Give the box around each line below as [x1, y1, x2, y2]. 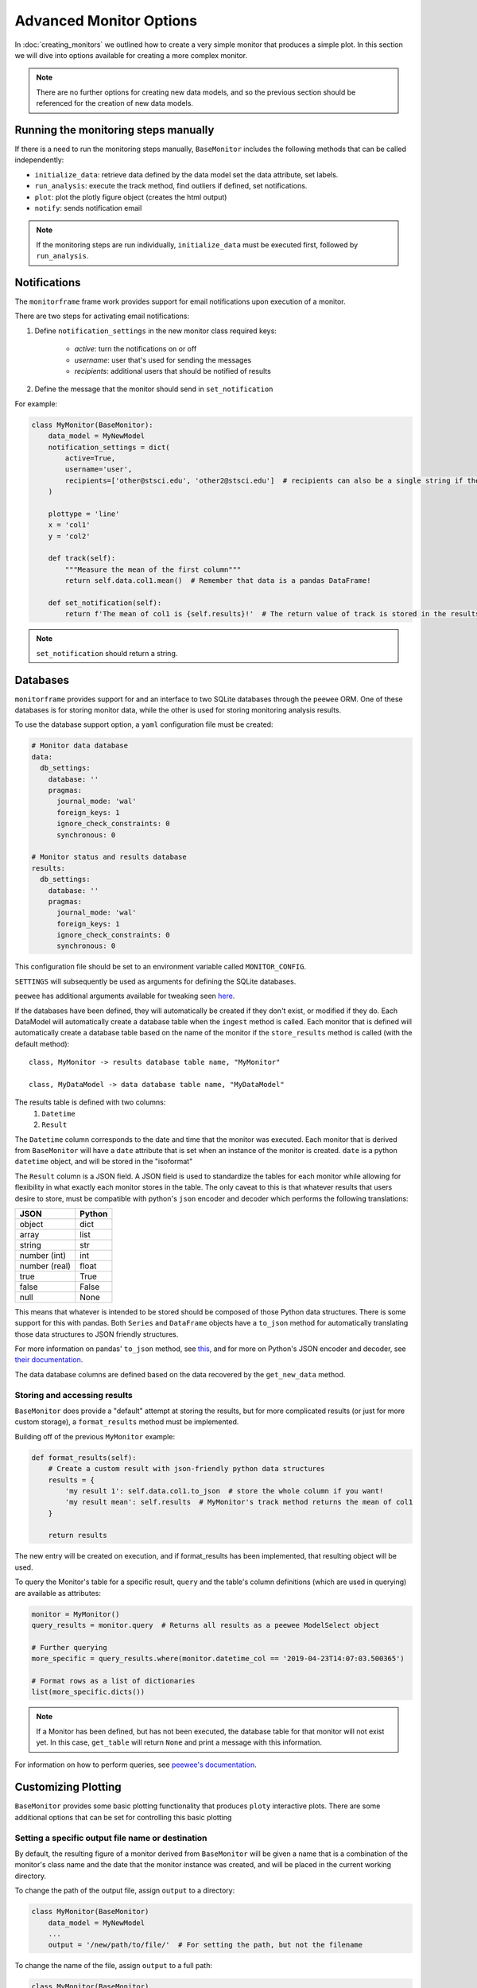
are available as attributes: [14, 1588, 101, 1598]
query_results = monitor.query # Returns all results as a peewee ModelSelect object [31, 1621, 380, 1630]
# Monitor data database [31, 741, 129, 751]
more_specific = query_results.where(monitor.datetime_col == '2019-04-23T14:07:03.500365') [31, 1654, 405, 1664]
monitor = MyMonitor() [31, 1609, 120, 1618]
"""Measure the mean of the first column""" [64, 565, 242, 574]
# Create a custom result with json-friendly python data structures [48, 1464, 325, 1474]
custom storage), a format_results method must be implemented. [14, 1417, 239, 1427]
